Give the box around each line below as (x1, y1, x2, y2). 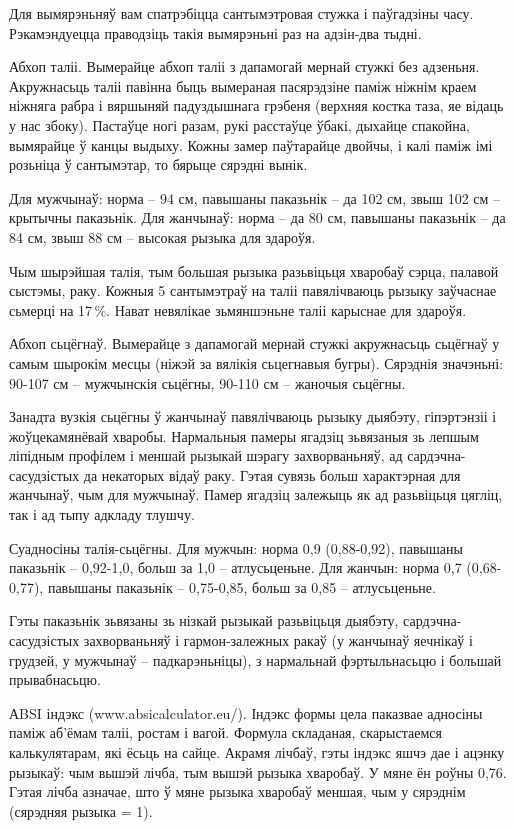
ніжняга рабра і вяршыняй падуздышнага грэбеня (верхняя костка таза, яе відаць (9, 95, 504, 116)
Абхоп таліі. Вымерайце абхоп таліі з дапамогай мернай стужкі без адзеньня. (9, 56, 480, 77)
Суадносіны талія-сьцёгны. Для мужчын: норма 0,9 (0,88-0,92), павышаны (9, 537, 463, 558)
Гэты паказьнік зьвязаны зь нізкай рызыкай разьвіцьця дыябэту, (9, 610, 399, 631)
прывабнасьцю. (9, 669, 101, 690)
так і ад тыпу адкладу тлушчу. (9, 504, 195, 525)
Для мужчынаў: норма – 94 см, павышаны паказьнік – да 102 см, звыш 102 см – (9, 187, 501, 208)
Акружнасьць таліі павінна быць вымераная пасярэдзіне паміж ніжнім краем (9, 75, 477, 96)
